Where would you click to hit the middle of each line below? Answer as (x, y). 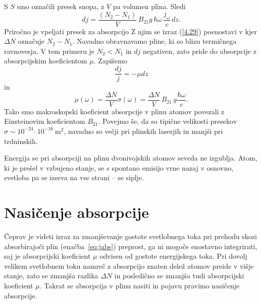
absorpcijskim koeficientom (46, 61)
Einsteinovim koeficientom (45, 121)
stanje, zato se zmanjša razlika (51, 276)
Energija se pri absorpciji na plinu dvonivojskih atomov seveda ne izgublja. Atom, (131, 158)
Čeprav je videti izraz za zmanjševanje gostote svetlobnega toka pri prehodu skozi (130, 236)
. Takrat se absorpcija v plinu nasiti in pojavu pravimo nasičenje (140, 285)
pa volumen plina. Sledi (149, 6)
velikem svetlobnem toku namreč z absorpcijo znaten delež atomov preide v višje (129, 265)
